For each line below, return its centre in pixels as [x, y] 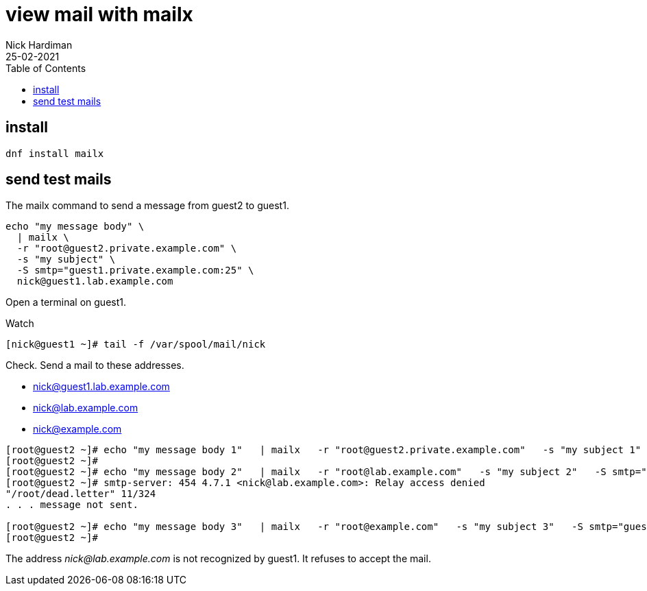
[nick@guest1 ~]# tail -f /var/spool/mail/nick [136, 345]
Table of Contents [46, 68]
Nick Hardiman [39, 45]
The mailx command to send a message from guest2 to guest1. [147, 206]
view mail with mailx [99, 14]
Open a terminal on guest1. [66, 302]
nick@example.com [77, 429]
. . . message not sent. [72, 505]
